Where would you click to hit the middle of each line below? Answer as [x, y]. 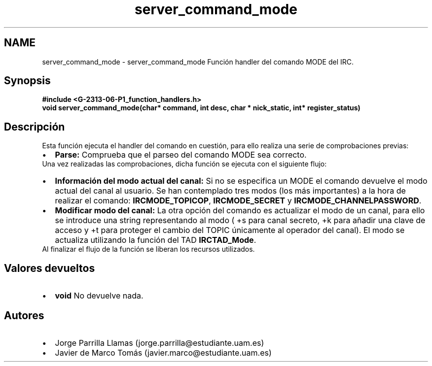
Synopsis [27, 81]
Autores [24, 315]
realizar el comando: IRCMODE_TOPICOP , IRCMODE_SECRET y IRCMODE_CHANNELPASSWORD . [238, 201]
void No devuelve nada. [99, 296]
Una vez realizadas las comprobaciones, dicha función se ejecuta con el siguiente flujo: [184, 164]
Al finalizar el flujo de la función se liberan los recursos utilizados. [148, 249]
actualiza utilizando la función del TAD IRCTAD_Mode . [156, 240]
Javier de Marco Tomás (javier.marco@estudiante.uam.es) [163, 352]
